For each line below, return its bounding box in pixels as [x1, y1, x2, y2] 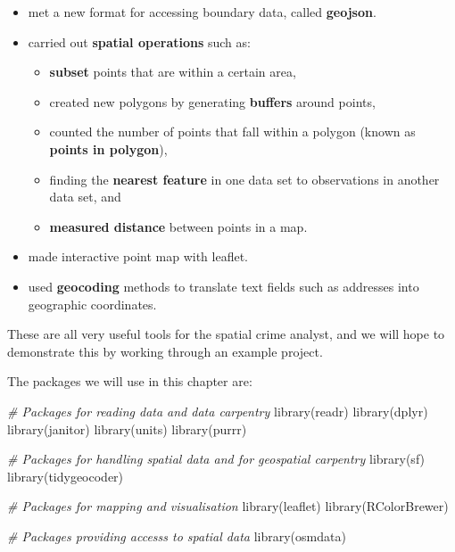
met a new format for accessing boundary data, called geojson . [28, 3, 376, 21]
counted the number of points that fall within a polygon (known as [49, 122, 416, 141]
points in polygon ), [49, 139, 168, 158]
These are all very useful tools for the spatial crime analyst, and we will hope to [7, 325, 445, 343]
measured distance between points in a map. [49, 217, 308, 235]
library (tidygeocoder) [7, 466, 124, 485]
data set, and [49, 187, 121, 206]
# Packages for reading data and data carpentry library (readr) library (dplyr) [7, 401, 428, 420]
